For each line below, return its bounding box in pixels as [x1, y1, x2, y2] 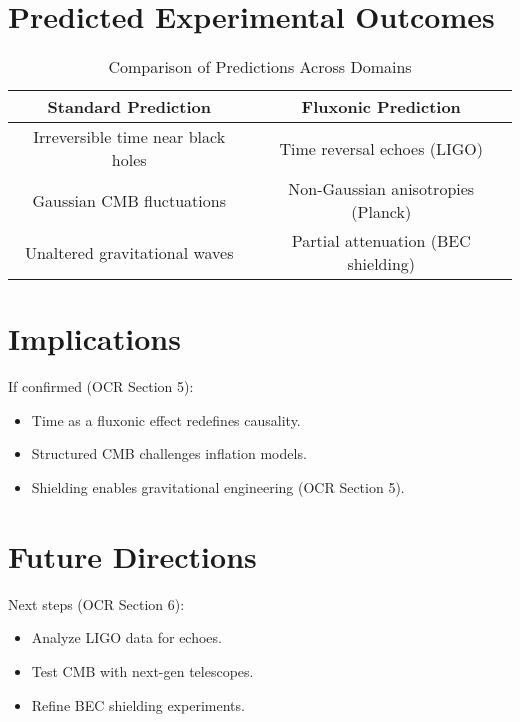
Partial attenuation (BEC [291, 229, 471, 253]
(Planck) [351, 200, 412, 224]
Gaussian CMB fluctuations [32, 188, 226, 212]
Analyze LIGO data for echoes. [31, 627, 222, 648]
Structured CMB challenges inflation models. [31, 443, 307, 464]
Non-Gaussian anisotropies [288, 177, 475, 201]
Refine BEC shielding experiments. [31, 694, 245, 715]
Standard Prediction [47, 95, 211, 119]
